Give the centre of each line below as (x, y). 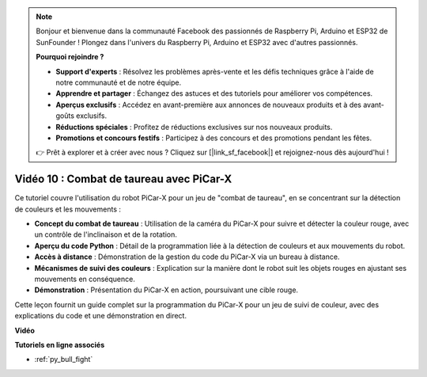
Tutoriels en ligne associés (60, 345)
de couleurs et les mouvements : (68, 209)
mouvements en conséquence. (85, 279)
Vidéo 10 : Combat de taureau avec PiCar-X (123, 179)
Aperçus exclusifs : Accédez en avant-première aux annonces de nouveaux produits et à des (209, 105)
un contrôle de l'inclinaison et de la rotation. (106, 234)
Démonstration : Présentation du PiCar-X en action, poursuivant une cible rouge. (166, 290)
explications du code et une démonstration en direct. (101, 316)
